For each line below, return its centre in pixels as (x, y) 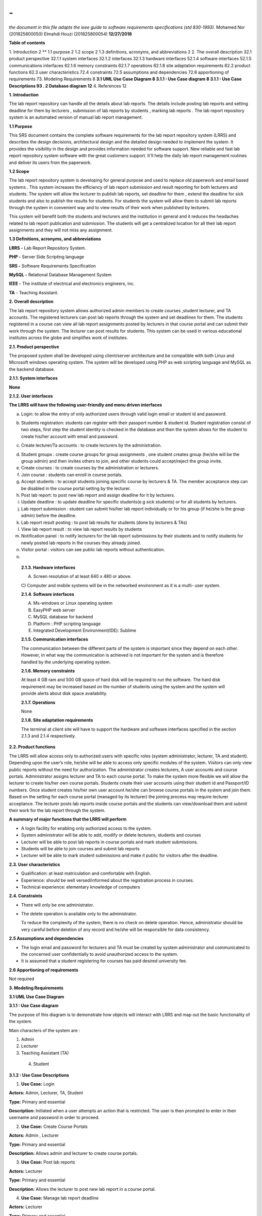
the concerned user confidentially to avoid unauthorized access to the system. (100, 954)
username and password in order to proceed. (54, 1118)
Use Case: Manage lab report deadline (60, 1198)
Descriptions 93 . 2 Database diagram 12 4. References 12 (68, 86)
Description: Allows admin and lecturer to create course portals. (74, 1153)
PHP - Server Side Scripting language (47, 257)
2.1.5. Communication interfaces (55, 639)
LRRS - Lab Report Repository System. (48, 248)
